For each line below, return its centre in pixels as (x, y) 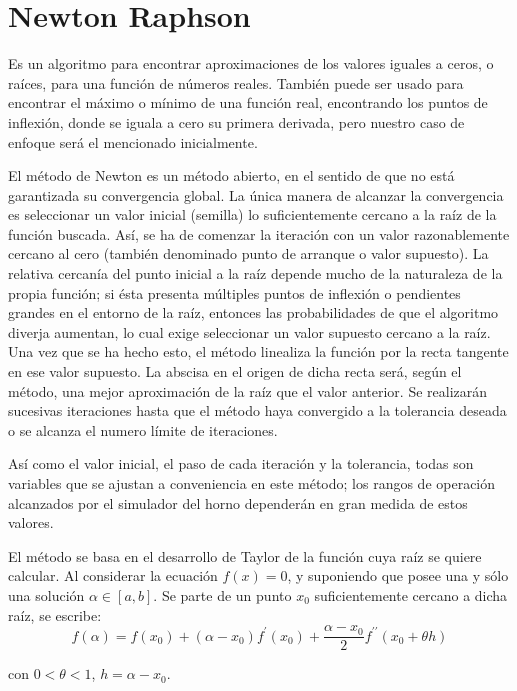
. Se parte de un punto (222, 594)
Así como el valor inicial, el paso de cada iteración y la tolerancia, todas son (241, 463)
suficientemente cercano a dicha (411, 594)
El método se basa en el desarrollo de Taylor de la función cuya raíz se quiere (245, 555)
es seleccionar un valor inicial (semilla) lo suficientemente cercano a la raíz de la (252, 214)
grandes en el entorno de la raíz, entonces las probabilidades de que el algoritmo (253, 312)
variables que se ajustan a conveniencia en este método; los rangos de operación (252, 483)
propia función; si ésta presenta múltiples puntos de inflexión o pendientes (234, 292)
